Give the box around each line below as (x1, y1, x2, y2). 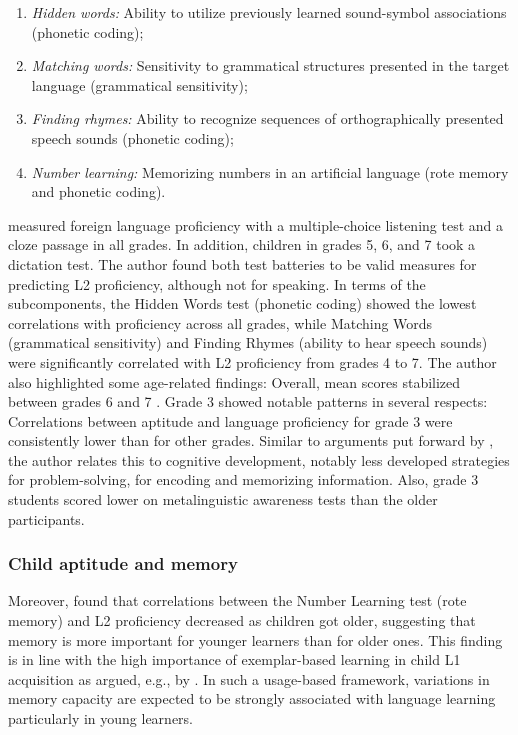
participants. (8, 508, 85, 529)
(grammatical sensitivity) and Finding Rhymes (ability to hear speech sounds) (8, 332, 488, 353)
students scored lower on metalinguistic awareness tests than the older (8, 489, 438, 510)
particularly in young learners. (8, 708, 193, 729)
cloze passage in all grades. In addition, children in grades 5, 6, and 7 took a (8, 234, 476, 255)
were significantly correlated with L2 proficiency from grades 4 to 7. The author (8, 351, 497, 372)
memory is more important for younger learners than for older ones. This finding (8, 629, 503, 650)
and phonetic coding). (31, 181, 166, 202)
